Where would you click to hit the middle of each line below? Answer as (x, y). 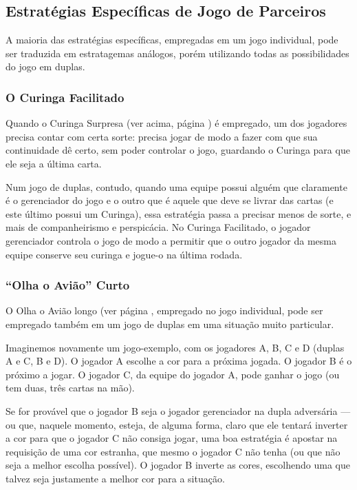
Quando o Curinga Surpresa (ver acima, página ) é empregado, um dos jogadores (176, 123)
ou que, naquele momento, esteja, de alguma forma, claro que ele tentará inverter (177, 424)
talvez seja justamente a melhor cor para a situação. (115, 478)
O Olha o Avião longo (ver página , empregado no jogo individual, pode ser (164, 310)
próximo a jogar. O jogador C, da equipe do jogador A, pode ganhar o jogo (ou (173, 374)
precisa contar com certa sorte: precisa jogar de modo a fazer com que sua (162, 136)
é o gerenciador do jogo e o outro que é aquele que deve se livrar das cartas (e (170, 200)
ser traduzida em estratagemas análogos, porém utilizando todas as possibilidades (177, 53)
